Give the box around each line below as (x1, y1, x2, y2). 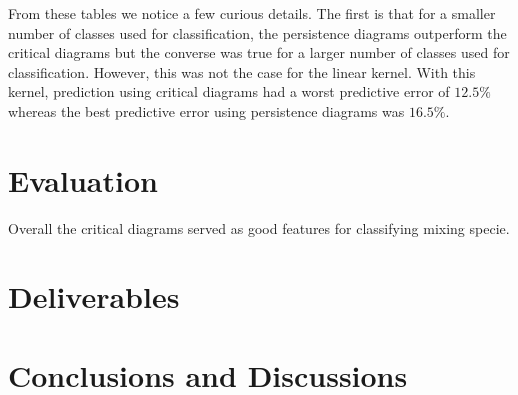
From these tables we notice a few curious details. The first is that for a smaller (8, 3, 496, 23)
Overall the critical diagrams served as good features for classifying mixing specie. (8, 217, 510, 238)
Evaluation (8, 159, 158, 200)
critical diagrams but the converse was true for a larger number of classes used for (8, 42, 510, 63)
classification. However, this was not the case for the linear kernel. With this (8, 61, 476, 82)
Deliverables (8, 276, 180, 317)
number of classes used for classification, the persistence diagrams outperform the (8, 22, 507, 43)
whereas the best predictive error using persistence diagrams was (8, 100, 405, 121)
